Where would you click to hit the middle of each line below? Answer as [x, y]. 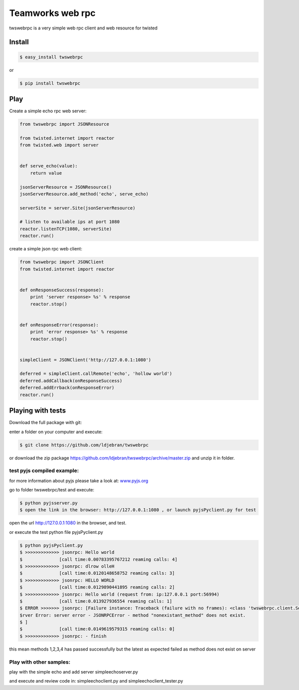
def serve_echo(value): [49, 166]
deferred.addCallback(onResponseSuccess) [71, 381]
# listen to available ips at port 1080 [70, 222]
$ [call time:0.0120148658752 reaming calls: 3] [97, 573]
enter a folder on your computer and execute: [56, 432]
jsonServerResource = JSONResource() [66, 187]
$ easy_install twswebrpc [51, 57]
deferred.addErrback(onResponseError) [67, 388]
